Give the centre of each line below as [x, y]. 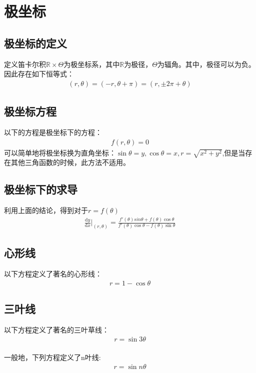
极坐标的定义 [35, 43]
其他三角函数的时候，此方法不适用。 [70, 162]
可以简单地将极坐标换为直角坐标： [60, 152]
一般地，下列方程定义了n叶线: [52, 357]
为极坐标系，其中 [92, 64]
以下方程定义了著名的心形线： [53, 274]
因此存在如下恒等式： [39, 74]
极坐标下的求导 [41, 189]
